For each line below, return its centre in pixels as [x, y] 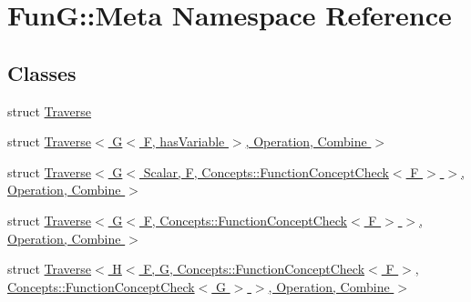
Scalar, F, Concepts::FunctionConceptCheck [266, 171]
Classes [42, 72]
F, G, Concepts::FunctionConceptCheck [254, 269]
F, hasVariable [184, 141]
